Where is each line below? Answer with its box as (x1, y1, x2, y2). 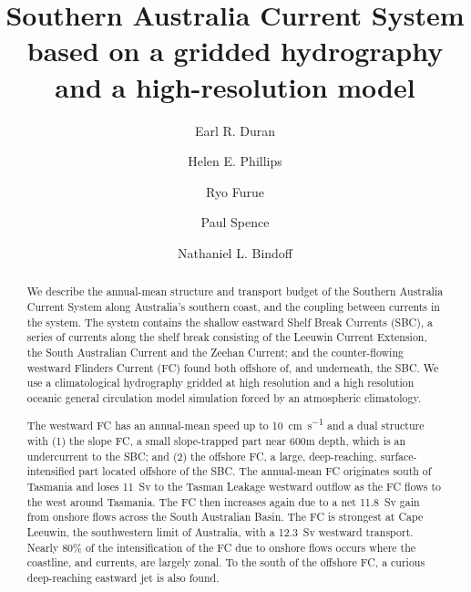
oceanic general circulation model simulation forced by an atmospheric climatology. (26, 389, 422, 405)
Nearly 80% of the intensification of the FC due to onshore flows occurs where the (26, 539, 416, 555)
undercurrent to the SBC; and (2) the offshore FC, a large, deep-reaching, (26, 448, 377, 463)
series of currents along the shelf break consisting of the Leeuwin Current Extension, (26, 329, 427, 345)
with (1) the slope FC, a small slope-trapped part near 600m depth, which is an (26, 433, 406, 449)
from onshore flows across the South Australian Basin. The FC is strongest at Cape (26, 509, 424, 524)
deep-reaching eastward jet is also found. (26, 569, 220, 585)
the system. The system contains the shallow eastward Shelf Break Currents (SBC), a (26, 314, 433, 329)
